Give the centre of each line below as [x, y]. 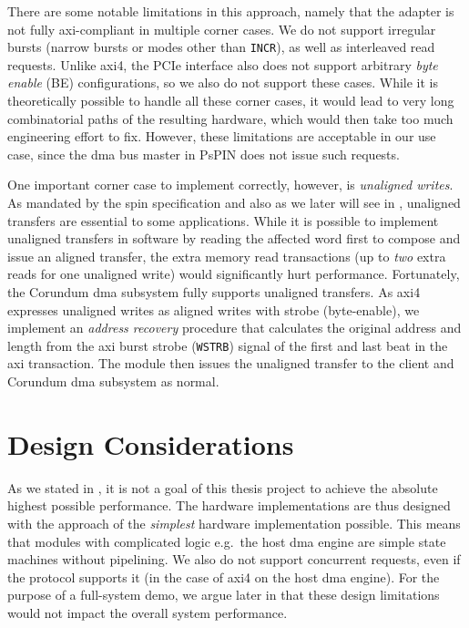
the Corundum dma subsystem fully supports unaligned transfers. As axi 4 [214, 291]
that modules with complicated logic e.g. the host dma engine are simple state [227, 541]
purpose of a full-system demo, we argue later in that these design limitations [224, 595]
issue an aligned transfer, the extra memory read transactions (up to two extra [227, 256]
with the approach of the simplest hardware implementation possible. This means [234, 523]
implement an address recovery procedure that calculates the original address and [234, 328]
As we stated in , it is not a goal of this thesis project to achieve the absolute [223, 487]
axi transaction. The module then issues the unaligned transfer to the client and [231, 363]
